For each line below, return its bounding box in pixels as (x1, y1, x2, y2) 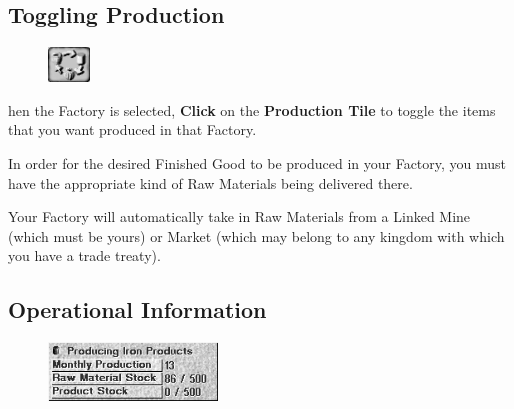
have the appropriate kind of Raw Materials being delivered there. (8, 172, 413, 193)
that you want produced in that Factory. (8, 119, 257, 140)
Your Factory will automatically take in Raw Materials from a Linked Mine (8, 206, 471, 227)
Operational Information (8, 294, 267, 325)
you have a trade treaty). (8, 245, 161, 266)
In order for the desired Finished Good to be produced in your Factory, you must (8, 153, 507, 173)
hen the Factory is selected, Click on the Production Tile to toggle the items (8, 99, 496, 120)
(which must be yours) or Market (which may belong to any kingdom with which (8, 225, 505, 246)
